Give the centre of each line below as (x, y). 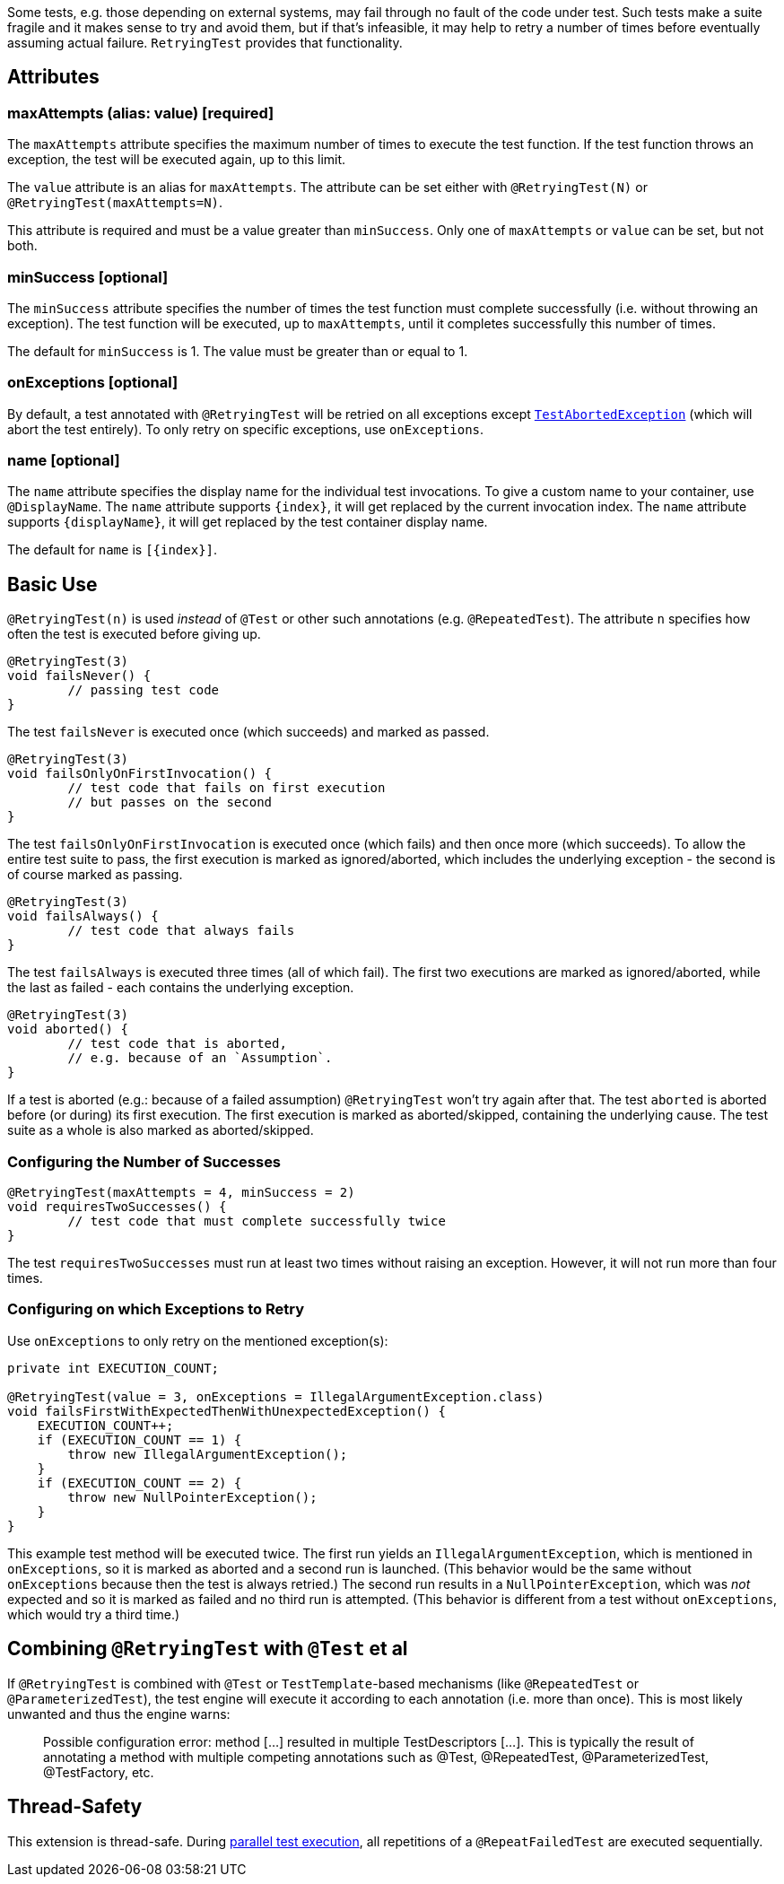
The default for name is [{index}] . (113, 550)
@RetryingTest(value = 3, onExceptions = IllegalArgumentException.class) (276, 1396)
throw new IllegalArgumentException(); (208, 1454)
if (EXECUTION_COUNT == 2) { (139, 1483)
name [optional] (64, 461)
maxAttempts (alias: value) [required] (141, 113)
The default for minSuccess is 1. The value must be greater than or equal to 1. (238, 351)
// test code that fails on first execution (226, 788)
